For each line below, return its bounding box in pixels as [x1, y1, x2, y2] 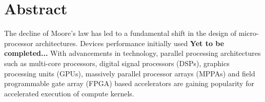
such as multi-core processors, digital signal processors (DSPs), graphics [4, 57, 230, 68]
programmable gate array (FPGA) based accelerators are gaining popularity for [4, 78, 254, 89]
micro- [238, 28, 259, 38]
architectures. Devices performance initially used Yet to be [35, 37, 225, 48]
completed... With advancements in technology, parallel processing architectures [4, 48, 261, 58]
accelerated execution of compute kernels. [4, 88, 134, 98]
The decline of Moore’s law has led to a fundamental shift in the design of [4, 28, 237, 38]
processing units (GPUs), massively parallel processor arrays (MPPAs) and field [4, 68, 255, 78]
